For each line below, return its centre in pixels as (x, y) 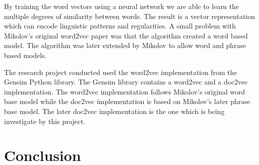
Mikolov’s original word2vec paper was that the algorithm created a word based (126, 35)
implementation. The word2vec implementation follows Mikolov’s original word (125, 91)
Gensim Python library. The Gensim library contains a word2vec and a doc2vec (126, 82)
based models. (25, 55)
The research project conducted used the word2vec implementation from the (121, 72)
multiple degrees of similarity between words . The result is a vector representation (129, 16)
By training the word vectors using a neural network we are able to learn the (122, 6)
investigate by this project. (45, 121)
